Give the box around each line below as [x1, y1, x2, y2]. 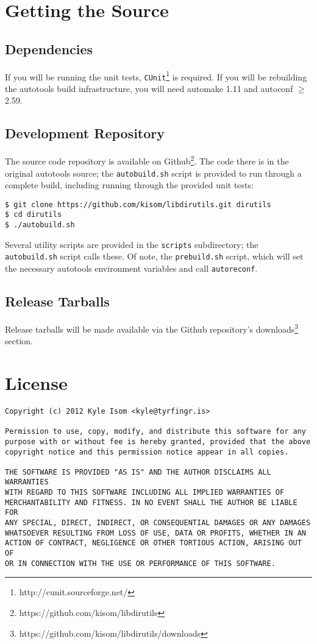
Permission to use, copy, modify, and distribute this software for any [5, 427, 306, 436]
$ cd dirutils [5, 210, 62, 219]
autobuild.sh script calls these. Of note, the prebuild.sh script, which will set [5, 250, 304, 263]
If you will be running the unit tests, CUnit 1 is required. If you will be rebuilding [5, 68, 307, 83]
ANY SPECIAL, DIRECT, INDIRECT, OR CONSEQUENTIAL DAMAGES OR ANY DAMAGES [5, 518, 311, 528]
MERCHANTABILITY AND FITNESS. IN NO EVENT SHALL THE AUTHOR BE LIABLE [5, 498, 297, 507]
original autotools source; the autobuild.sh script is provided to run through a [5, 166, 302, 179]
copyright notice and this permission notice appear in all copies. [5, 447, 289, 456]
